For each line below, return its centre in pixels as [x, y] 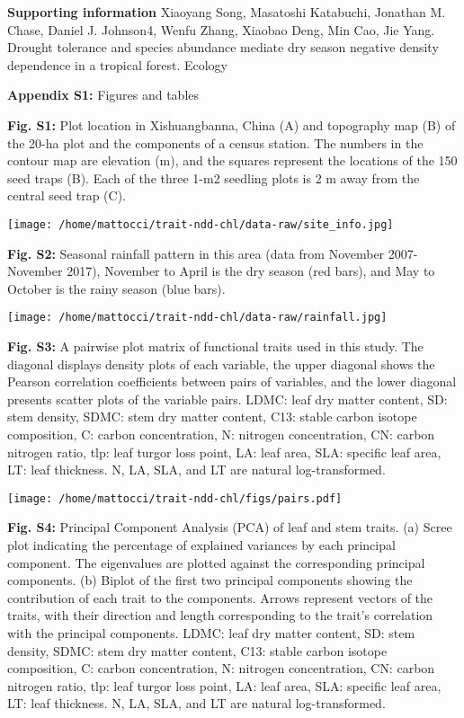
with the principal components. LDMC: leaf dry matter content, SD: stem [211, 633]
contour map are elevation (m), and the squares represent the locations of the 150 [232, 160]
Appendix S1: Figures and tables [103, 95]
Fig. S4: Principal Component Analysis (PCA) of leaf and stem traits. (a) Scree [230, 527]
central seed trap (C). [67, 195]
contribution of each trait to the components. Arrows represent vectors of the [220, 597]
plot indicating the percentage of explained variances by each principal [201, 545]
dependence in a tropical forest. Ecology [117, 64]
